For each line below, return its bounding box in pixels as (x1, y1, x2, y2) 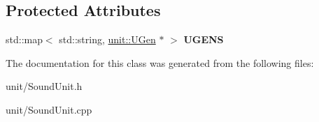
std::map (6, 32, 43, 47)
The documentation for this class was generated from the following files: (6, 55, 314, 70)
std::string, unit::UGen (59, 32, 156, 47)
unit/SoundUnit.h (6, 79, 83, 93)
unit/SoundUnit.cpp (6, 102, 92, 116)
